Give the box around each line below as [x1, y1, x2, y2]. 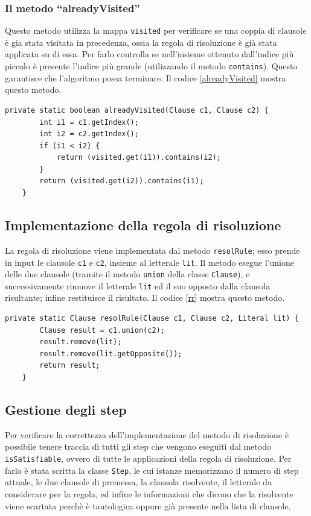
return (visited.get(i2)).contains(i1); [39, 177, 204, 186]
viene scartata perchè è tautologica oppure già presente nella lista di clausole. [5, 499, 291, 512]
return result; [39, 361, 100, 370]
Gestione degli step [5, 400, 127, 419]
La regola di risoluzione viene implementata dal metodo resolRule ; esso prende [5, 244, 300, 256]
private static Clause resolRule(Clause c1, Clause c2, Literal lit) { [5, 314, 299, 323]
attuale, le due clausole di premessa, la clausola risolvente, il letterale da [5, 476, 272, 488]
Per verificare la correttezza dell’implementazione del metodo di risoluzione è [5, 428, 289, 441]
